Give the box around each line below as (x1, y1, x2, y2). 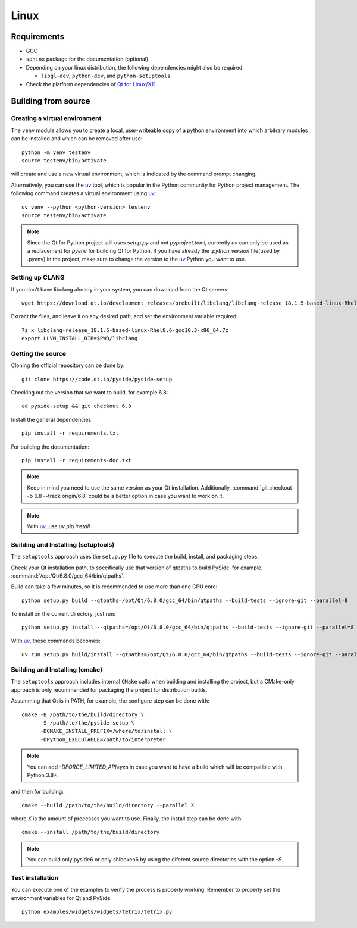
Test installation (11, 874, 59, 882)
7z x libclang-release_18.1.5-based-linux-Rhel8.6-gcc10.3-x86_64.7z (21, 327, 229, 333)
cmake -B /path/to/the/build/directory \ (21, 711, 144, 718)
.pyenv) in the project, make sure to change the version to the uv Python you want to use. (27, 256, 246, 263)
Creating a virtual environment (11, 114, 102, 123)
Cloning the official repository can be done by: (11, 362, 125, 369)
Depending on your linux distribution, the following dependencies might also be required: (26, 64, 244, 71)
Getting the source (11, 349, 67, 358)
